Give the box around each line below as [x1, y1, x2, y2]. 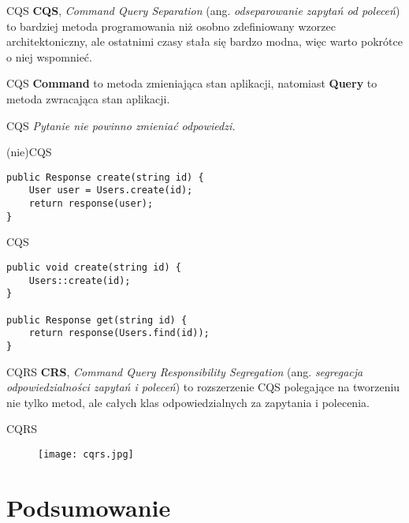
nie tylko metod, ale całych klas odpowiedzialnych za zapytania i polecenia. [6, 394, 370, 410]
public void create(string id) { [6, 261, 181, 273]
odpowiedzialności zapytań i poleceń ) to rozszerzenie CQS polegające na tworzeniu [6, 379, 400, 395]
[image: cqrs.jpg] [38, 448, 134, 460]
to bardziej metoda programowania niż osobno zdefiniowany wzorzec [6, 17, 336, 34]
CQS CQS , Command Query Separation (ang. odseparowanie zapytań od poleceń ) [6, 2, 400, 18]
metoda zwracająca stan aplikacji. [6, 90, 170, 106]
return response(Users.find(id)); [28, 327, 210, 339]
